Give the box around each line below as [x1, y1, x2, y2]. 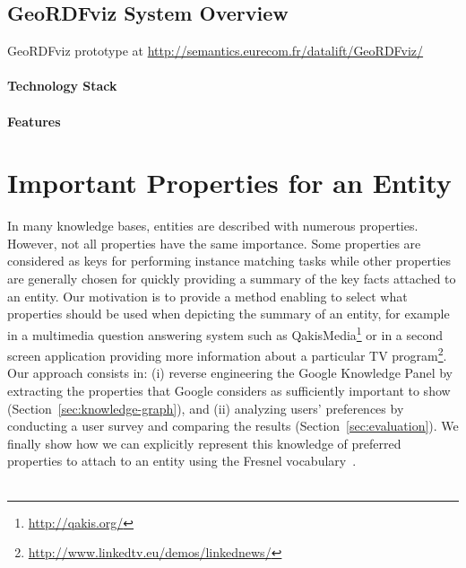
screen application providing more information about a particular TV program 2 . [7, 344, 447, 364]
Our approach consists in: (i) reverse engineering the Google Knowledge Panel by [7, 363, 453, 382]
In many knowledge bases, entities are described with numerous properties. [7, 216, 419, 235]
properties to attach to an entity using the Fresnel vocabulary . [7, 451, 357, 470]
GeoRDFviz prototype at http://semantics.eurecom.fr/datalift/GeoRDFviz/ [7, 41, 424, 60]
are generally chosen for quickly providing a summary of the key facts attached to [7, 269, 456, 288]
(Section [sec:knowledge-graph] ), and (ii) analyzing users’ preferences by [7, 398, 404, 417]
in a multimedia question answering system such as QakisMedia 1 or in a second [7, 322, 444, 344]
